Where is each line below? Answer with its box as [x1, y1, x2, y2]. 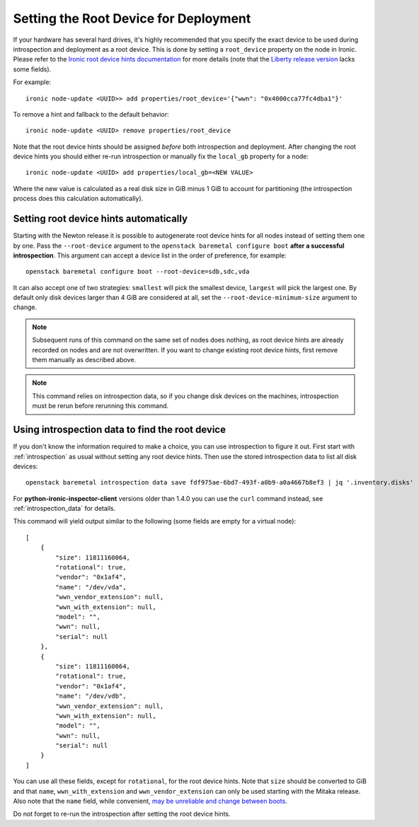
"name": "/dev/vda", [55, 583, 127, 591]
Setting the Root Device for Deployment [13, 11, 251, 26]
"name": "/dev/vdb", [55, 692, 127, 700]
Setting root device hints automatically [13, 213, 188, 225]
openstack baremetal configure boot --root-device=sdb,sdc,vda [25, 267, 250, 276]
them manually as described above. [32, 356, 137, 364]
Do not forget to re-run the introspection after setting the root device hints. [13, 810, 231, 819]
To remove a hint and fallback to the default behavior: [13, 110, 169, 118]
